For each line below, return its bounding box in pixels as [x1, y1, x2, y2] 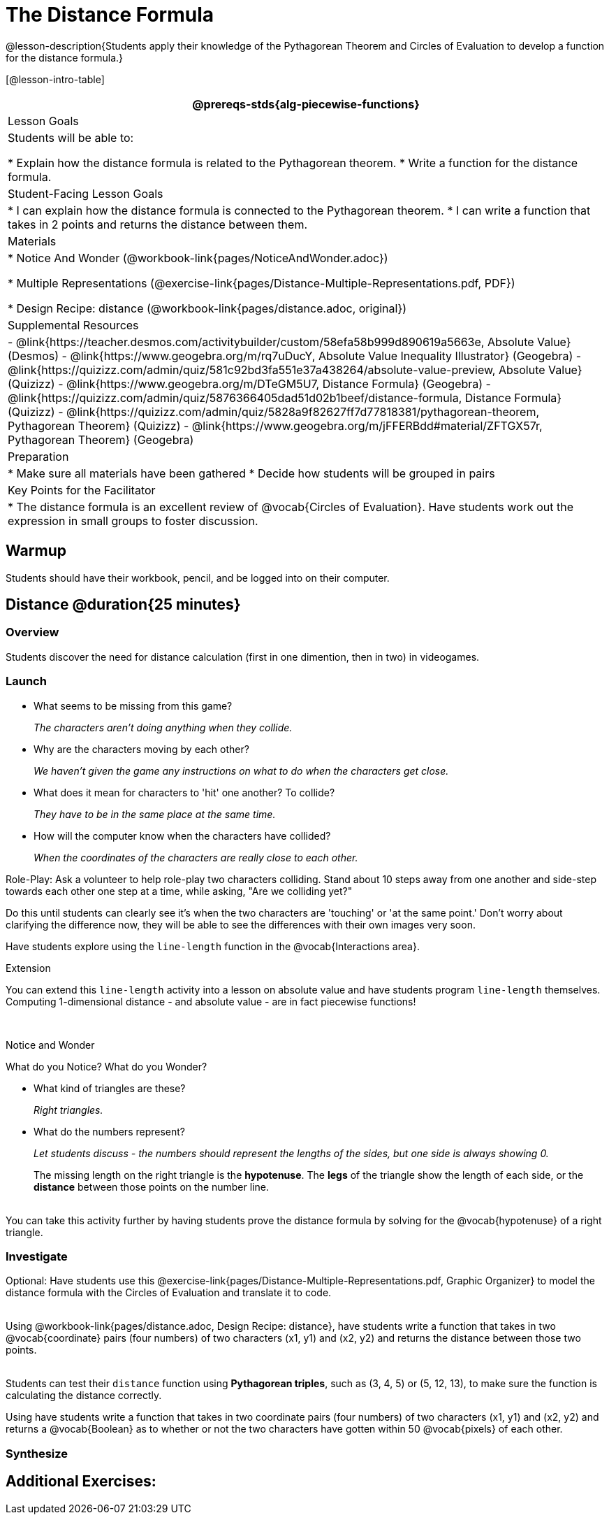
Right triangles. [34, 1103, 103, 1116]
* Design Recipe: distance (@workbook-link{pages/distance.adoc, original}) [8, 301, 407, 315]
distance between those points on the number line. [34, 1180, 269, 1193]
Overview [6, 625, 59, 640]
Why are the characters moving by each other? [34, 743, 249, 755]
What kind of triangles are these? [34, 1082, 186, 1094]
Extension [6, 961, 51, 974]
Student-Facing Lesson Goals [8, 186, 163, 201]
